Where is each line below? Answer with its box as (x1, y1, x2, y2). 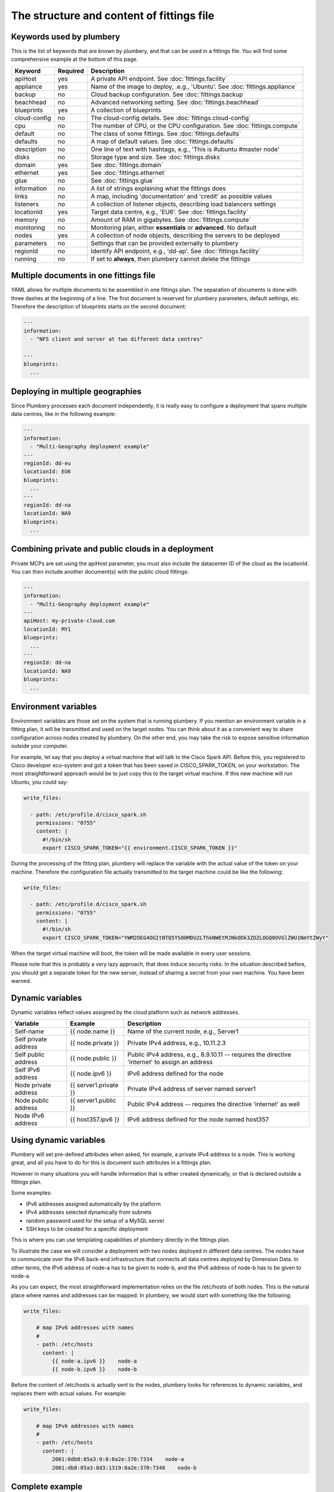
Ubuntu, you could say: (11, 778, 69, 785)
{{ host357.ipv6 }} (70, 1115, 120, 1124)
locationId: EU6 (23, 468, 72, 475)
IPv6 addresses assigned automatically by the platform (26, 1200, 161, 1207)
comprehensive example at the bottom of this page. (11, 56, 138, 63)
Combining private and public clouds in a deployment (11, 544, 214, 554)
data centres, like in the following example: (11, 411, 116, 418)
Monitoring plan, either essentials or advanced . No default (90, 223, 256, 232)
